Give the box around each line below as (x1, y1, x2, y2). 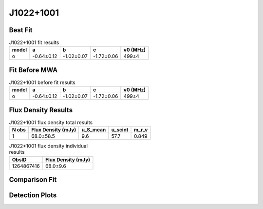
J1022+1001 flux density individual (9, 143, 88, 149)
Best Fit (9, 26, 33, 34)
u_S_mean (81, 126, 106, 133)
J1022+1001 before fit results (9, 79, 75, 86)
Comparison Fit (9, 176, 57, 184)
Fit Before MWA (9, 66, 58, 74)
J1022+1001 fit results (9, 39, 59, 46)
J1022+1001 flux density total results (9, 119, 93, 126)
